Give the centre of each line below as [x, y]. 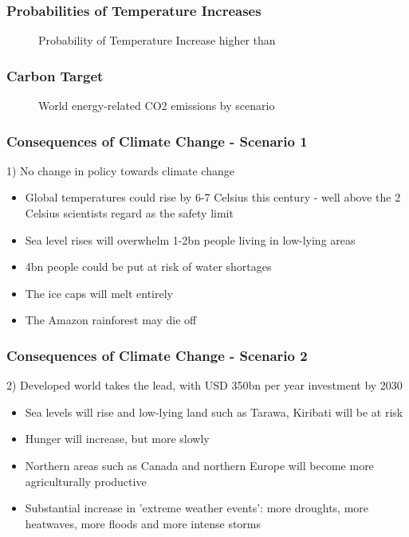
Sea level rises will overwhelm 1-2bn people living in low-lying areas [190, 239]
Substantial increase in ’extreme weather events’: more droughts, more [197, 508]
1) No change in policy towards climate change [120, 170]
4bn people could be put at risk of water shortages [148, 267]
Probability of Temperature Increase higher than [157, 40]
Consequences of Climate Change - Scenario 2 [157, 355]
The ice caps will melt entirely [99, 293]
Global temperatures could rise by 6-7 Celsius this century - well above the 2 [213, 197]
